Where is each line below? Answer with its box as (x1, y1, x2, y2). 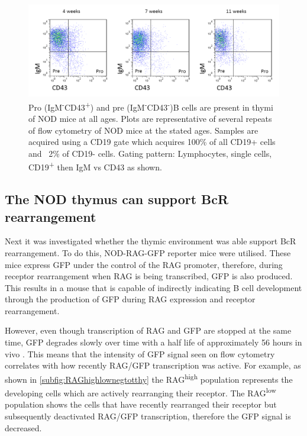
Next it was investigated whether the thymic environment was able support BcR (5, 235, 296, 247)
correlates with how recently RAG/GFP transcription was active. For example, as (5, 359, 301, 372)
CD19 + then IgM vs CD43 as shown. (28, 159, 162, 173)
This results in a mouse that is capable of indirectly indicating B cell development (5, 281, 302, 293)
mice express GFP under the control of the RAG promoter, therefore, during (5, 258, 283, 270)
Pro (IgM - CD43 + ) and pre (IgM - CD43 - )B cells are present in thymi (28, 99, 273, 113)
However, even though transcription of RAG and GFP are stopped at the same (5, 324, 292, 337)
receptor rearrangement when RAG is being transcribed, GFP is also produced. (5, 270, 293, 282)
